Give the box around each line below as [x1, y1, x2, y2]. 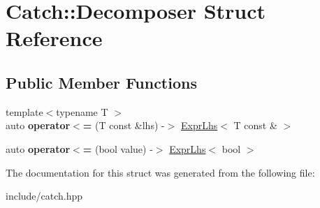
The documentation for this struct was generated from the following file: [6, 165, 315, 179]
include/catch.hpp [6, 188, 83, 203]
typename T [56, 104, 108, 119]
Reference [6, 24, 103, 52]
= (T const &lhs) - [82, 118, 165, 133]
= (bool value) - [82, 141, 153, 156]
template [6, 104, 43, 119]
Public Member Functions [6, 71, 197, 93]
